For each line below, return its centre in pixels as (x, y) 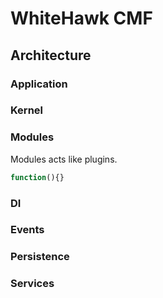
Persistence (40, 257)
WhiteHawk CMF (81, 18)
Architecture (51, 55)
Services (32, 284)
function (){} (37, 177)
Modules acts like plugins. (64, 159)
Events (27, 230)
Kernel (27, 110)
